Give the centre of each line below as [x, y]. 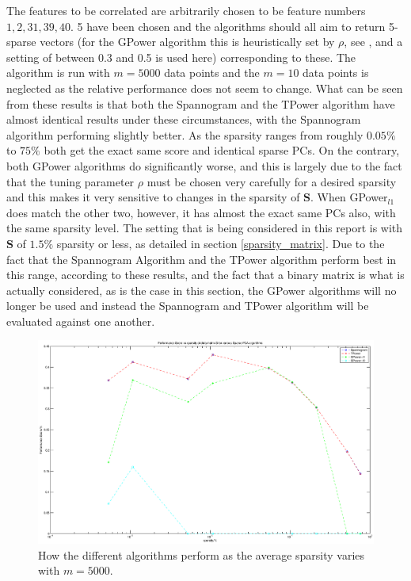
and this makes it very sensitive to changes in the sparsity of [153, 197]
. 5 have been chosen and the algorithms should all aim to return [228, 26]
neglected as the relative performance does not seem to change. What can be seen [205, 88]
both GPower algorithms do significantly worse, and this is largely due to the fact [204, 165]
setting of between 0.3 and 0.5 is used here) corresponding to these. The [181, 57]
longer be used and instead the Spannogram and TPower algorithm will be [188, 306]
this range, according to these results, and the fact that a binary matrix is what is [205, 275]
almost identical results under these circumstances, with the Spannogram [184, 119]
